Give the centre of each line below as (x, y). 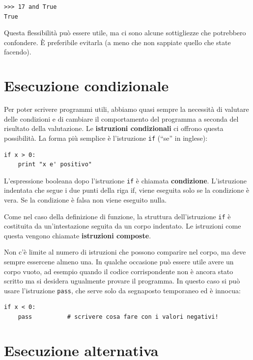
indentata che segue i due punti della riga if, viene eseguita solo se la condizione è (127, 190)
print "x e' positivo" (55, 165)
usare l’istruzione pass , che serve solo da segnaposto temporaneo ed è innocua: (122, 290)
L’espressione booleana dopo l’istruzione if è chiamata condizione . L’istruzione (126, 180)
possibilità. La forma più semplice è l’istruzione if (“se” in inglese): (106, 138)
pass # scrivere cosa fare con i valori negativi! (118, 317)
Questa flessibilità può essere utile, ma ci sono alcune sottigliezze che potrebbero (125, 33)
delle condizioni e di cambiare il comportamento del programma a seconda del (121, 118)
